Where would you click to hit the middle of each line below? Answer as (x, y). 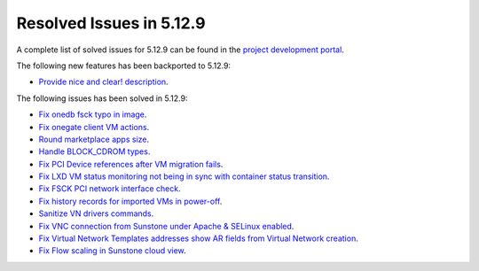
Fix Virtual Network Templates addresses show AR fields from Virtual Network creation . (198, 238)
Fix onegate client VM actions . (94, 127)
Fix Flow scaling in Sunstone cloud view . (112, 251)
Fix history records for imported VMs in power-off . (130, 201)
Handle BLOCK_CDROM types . (94, 151)
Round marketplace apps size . (94, 139)
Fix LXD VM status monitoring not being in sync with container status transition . (184, 176)
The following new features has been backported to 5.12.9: (123, 66)
